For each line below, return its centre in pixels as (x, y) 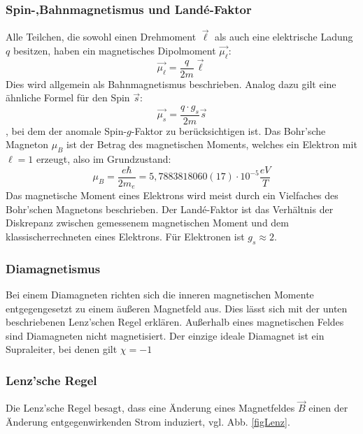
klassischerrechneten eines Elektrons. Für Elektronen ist (125, 236)
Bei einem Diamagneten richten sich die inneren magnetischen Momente (160, 294)
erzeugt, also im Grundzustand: (104, 159)
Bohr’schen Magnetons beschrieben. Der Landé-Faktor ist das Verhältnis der (170, 209)
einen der (328, 408)
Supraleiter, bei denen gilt (62, 349)
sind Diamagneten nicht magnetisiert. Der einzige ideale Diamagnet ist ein (165, 335)
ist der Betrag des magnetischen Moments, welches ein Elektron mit (212, 144)
